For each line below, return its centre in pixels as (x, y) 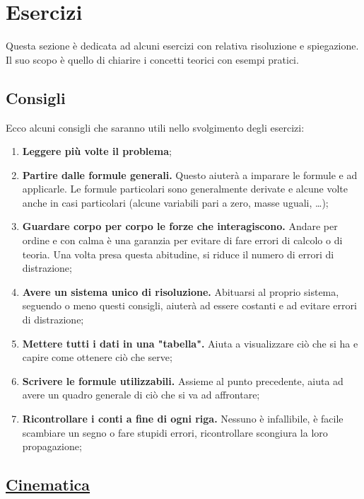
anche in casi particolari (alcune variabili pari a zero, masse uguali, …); (175, 202)
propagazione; (52, 446)
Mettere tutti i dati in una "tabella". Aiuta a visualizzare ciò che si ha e (190, 343)
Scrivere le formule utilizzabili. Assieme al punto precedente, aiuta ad (183, 380)
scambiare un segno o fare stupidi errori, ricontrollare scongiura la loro (175, 432)
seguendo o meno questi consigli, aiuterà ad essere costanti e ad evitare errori (189, 305)
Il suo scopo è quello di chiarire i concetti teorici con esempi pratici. (152, 59)
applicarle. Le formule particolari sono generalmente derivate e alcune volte (185, 189)
